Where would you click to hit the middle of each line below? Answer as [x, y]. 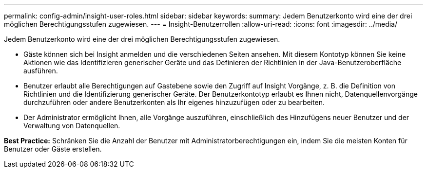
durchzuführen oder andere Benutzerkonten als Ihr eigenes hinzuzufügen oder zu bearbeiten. [174, 102]
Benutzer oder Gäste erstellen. [53, 149]
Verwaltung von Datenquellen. [72, 126]
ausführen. [41, 71]
